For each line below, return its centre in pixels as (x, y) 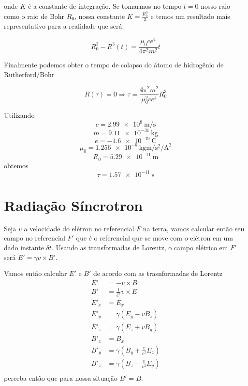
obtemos (16, 165)
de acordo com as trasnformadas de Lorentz (158, 273)
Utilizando (19, 115)
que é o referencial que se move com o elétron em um (154, 238)
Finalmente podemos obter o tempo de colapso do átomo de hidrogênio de (114, 65)
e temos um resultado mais (190, 16)
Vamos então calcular (36, 273)
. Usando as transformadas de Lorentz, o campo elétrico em (140, 248)
